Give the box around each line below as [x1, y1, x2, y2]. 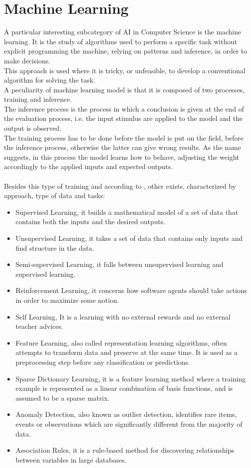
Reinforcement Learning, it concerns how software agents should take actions [15, 285, 247, 295]
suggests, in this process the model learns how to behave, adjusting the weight [4, 151, 239, 162]
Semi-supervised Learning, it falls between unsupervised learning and [15, 259, 223, 269]
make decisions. [4, 55, 51, 65]
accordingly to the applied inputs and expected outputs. [4, 161, 173, 172]
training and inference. [4, 94, 72, 104]
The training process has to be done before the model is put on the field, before [4, 132, 244, 143]
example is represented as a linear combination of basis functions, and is [15, 383, 233, 393]
